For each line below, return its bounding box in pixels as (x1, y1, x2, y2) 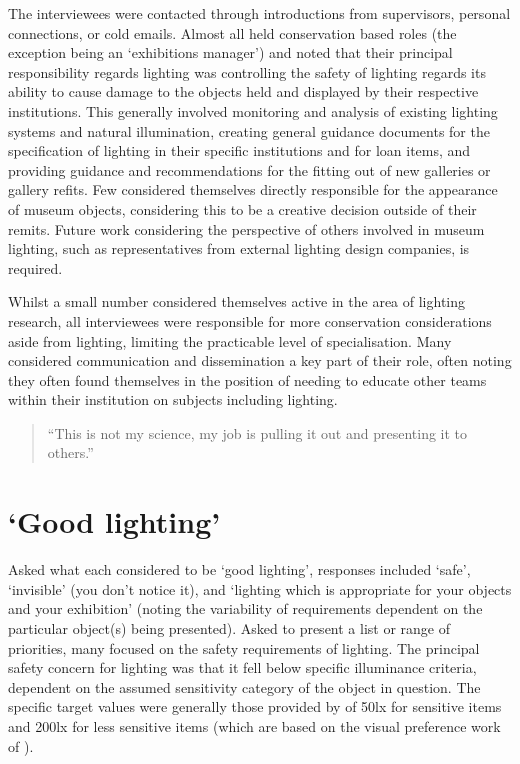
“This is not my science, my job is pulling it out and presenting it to (47, 422, 468, 443)
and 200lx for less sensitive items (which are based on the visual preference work (8, 715, 501, 736)
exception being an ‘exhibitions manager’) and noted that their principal (8, 42, 453, 63)
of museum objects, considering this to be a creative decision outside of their (8, 198, 477, 219)
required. (8, 257, 63, 278)
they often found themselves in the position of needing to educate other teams (8, 369, 487, 390)
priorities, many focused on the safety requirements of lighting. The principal (8, 637, 480, 658)
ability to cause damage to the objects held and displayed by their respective (8, 81, 479, 102)
